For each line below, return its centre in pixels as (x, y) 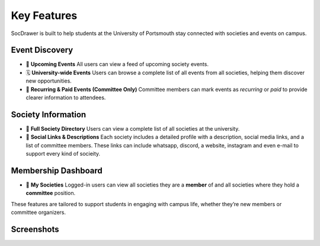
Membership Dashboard (57, 170)
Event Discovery (42, 50)
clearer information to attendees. (66, 97)
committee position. (51, 193)
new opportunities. (49, 81)
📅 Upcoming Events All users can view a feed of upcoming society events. (117, 64)
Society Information (49, 114)
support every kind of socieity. (63, 154)
